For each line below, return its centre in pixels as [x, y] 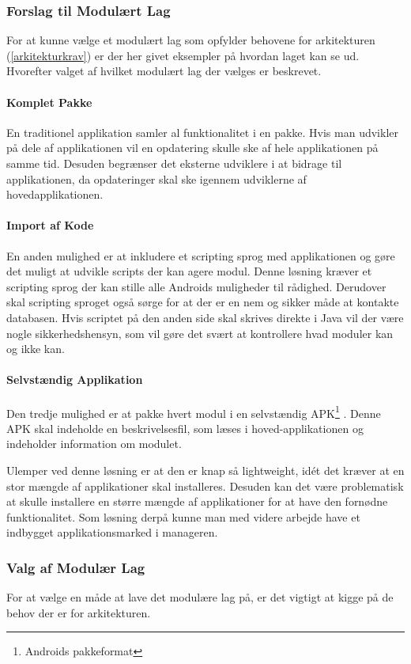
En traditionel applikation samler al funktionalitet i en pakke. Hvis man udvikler [202, 132]
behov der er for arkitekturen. [79, 612]
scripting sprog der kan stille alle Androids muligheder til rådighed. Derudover [196, 286]
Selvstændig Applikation [75, 379]
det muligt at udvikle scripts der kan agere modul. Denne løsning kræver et [189, 271]
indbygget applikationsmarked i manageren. [112, 532]
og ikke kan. [36, 349]
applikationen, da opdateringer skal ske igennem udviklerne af [156, 178]
